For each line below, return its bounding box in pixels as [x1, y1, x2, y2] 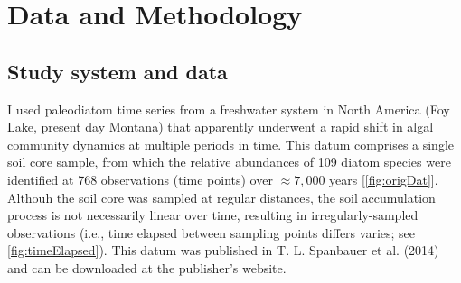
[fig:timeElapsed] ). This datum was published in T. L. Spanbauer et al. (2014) [7, 241, 439, 260]
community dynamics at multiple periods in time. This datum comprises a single [7, 134, 455, 153]
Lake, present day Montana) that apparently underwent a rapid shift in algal [7, 117, 434, 136]
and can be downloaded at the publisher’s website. [7, 258, 287, 277]
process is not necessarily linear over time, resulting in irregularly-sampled [7, 205, 419, 224]
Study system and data [7, 57, 228, 85]
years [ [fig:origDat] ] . [329, 169, 438, 188]
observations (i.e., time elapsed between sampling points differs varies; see [7, 223, 416, 242]
